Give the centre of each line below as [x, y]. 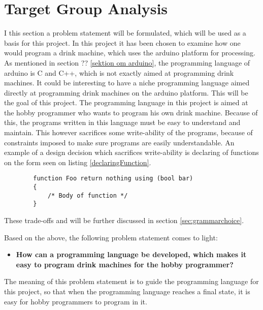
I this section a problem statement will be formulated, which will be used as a [125, 33]
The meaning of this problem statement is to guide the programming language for [131, 281]
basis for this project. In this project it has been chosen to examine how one [122, 42]
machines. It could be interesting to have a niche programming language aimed [127, 83]
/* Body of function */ [88, 195]
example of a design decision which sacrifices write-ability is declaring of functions [131, 152]
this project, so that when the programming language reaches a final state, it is [127, 291]
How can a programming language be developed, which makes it [131, 254]
